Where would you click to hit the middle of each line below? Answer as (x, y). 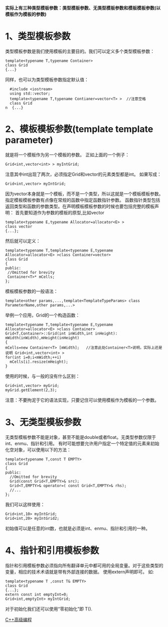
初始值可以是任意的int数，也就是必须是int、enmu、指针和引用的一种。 (78, 528)
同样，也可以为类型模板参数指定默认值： (47, 80)
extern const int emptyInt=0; (37, 594)
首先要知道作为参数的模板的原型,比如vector (59, 212)
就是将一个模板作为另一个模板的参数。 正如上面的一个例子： (67, 154)
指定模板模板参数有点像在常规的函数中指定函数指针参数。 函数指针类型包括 (83, 200)
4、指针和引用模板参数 (52, 551)
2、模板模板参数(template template (79, 129)
